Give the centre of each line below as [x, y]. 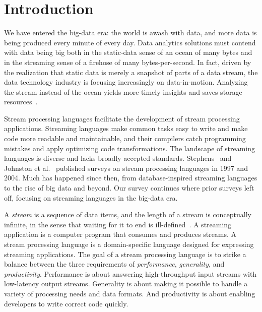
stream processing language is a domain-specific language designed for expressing [129, 244]
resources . [21, 102]
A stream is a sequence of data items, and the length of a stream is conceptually [128, 214]
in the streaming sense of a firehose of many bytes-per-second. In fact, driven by [128, 62]
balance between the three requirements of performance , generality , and [114, 264]
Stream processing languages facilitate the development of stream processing [122, 118]
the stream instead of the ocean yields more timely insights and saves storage [123, 91]
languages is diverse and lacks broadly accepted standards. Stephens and [118, 158]
